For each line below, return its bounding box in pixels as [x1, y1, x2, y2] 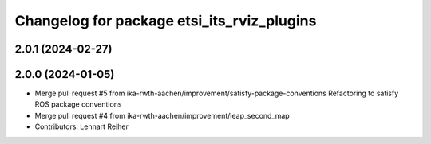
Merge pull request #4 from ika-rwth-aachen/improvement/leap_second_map [34, 111, 291, 120]
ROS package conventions [34, 99, 122, 109]
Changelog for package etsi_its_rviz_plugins [14, 12, 317, 29]
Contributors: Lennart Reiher [34, 122, 129, 131]
